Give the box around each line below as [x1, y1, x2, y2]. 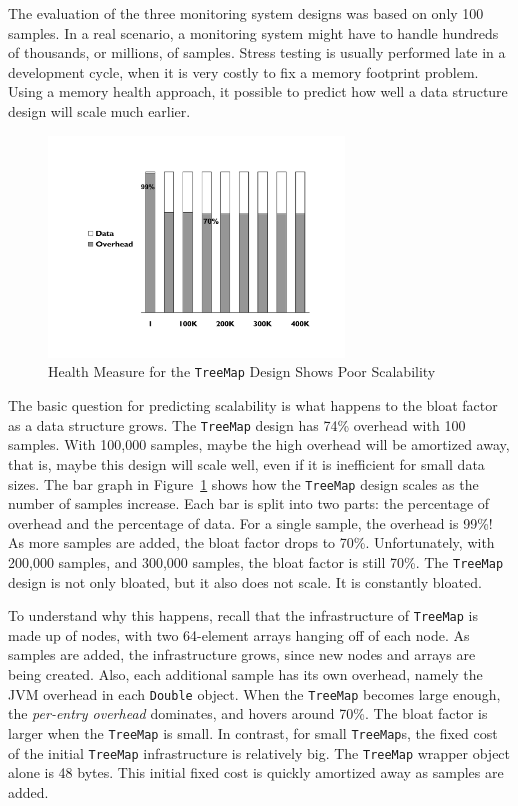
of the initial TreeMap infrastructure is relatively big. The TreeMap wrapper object [8, 742, 511, 763]
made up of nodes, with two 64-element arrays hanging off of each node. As [8, 624, 470, 645]
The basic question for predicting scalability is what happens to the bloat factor [8, 395, 498, 416]
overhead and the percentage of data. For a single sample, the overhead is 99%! [8, 512, 493, 533]
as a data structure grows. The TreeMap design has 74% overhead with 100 [8, 414, 466, 435]
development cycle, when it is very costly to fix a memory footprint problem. [8, 61, 479, 82]
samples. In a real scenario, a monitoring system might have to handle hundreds [8, 22, 499, 43]
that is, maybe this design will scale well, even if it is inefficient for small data [8, 453, 485, 474]
